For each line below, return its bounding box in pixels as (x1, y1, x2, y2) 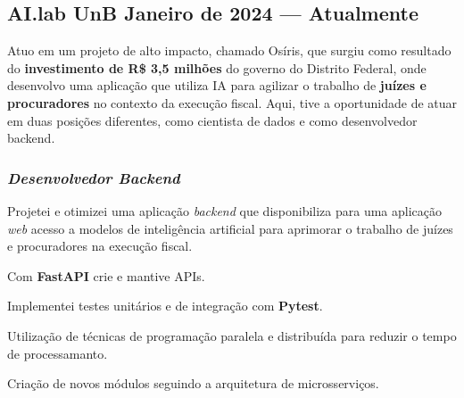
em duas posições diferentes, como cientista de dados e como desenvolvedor (7, 111, 418, 129)
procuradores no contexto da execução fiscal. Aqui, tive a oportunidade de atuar (7, 93, 458, 112)
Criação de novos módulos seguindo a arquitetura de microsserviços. (7, 374, 379, 393)
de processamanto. (7, 344, 108, 362)
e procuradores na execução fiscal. (7, 236, 193, 255)
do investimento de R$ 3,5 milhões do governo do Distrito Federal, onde (7, 58, 427, 77)
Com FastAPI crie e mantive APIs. (7, 266, 205, 285)
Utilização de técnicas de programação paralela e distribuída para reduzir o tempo (7, 326, 457, 344)
